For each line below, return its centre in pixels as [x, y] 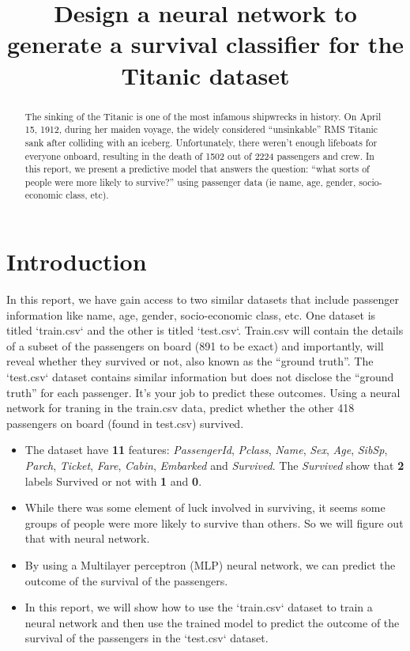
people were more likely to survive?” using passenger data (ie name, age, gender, [190, 182]
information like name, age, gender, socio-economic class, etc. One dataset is [191, 314]
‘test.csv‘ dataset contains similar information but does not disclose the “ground [200, 377]
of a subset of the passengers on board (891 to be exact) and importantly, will [195, 345]
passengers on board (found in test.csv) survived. [125, 423]
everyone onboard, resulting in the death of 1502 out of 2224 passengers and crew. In [199, 155]
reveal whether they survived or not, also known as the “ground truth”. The [190, 361]
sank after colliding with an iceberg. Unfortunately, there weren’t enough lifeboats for [201, 142]
